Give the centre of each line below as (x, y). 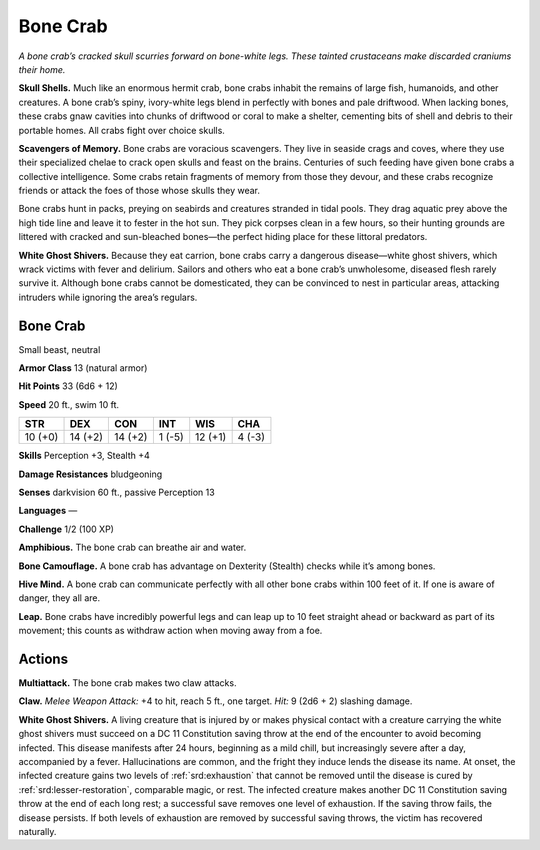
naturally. (37, 831)
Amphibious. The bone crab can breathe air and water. (132, 547)
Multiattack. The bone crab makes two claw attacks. (127, 683)
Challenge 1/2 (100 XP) (66, 529)
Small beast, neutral (59, 349)
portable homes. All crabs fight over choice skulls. (121, 130)
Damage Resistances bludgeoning (90, 474)
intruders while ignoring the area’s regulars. (108, 297)
